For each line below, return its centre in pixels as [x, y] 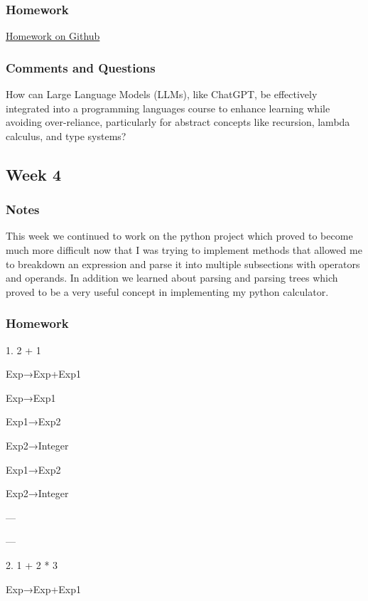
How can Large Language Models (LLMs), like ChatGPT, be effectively [162, 94]
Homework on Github [53, 36]
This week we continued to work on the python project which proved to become [179, 236]
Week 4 [33, 174]
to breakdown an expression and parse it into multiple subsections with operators [183, 264]
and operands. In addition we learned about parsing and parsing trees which [172, 278]
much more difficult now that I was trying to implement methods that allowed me [184, 250]
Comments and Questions [81, 67]
